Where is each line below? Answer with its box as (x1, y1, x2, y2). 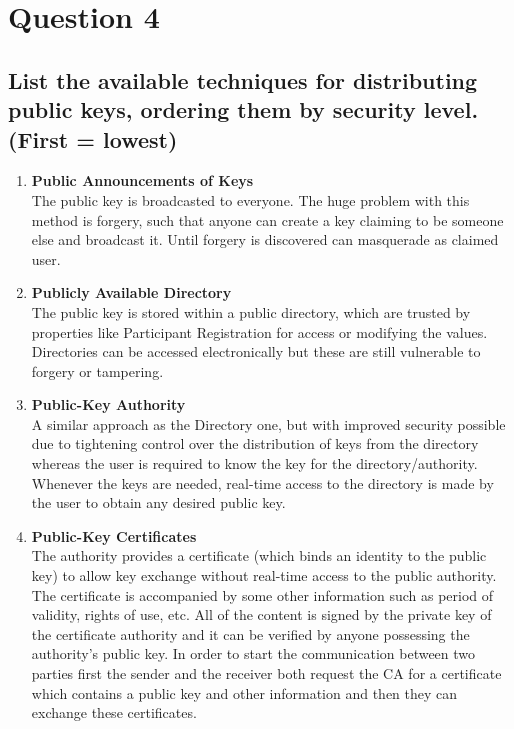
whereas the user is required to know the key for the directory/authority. (31, 453, 478, 474)
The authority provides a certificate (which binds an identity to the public (31, 545, 487, 566)
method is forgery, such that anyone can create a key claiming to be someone (31, 209, 504, 230)
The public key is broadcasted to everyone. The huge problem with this (31, 189, 470, 210)
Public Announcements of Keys (31, 170, 254, 191)
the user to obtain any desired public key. (31, 492, 286, 513)
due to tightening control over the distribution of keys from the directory (31, 433, 479, 454)
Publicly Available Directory (31, 282, 232, 303)
